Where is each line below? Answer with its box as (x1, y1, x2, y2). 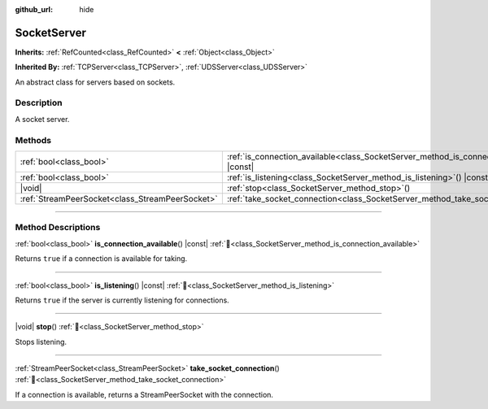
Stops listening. (15, 337, 68, 346)
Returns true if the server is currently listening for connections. (15, 295, 229, 305)
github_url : (15, 5, 53, 14)
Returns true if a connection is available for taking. (15, 254, 188, 263)
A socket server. (15, 114, 70, 124)
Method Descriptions (15, 222, 101, 233)
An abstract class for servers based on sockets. (15, 77, 176, 87)
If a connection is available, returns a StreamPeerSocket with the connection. (15, 389, 274, 399)
